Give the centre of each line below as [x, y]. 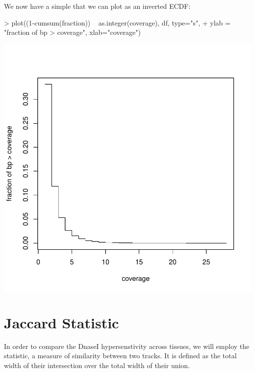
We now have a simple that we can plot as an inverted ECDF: [97, 6]
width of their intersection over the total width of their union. [97, 365]
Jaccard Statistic [62, 322]
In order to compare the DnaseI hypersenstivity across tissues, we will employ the [127, 346]
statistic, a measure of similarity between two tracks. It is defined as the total [120, 356]
